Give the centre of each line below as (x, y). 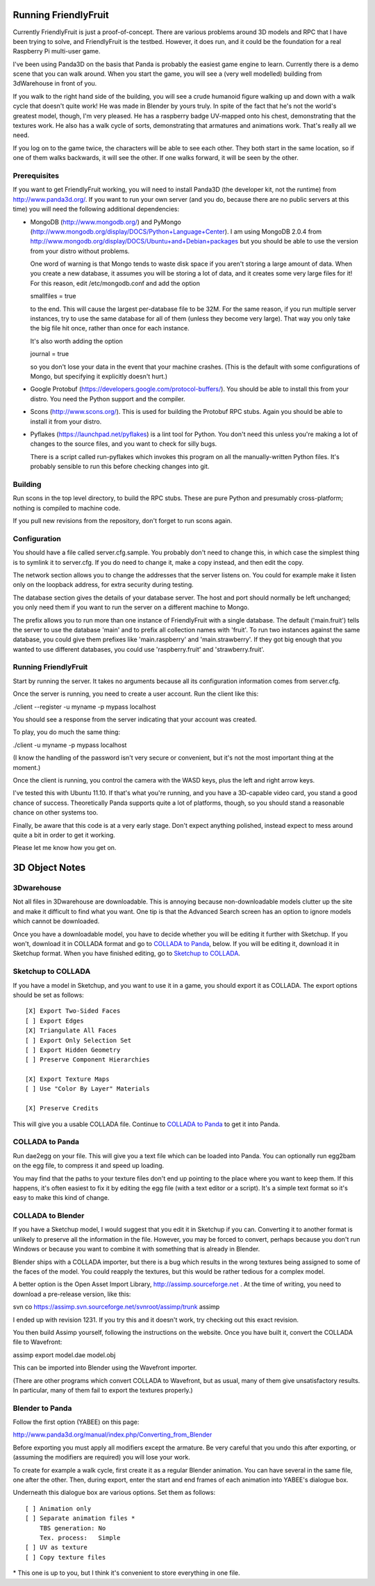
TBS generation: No (73, 1528)
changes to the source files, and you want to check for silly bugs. (124, 444)
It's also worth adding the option (76, 341)
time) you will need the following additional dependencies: (96, 209)
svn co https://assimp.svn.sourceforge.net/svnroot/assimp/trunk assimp (116, 1307)
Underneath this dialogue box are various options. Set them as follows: (114, 1493)
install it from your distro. (66, 422)
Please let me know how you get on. (65, 848)
